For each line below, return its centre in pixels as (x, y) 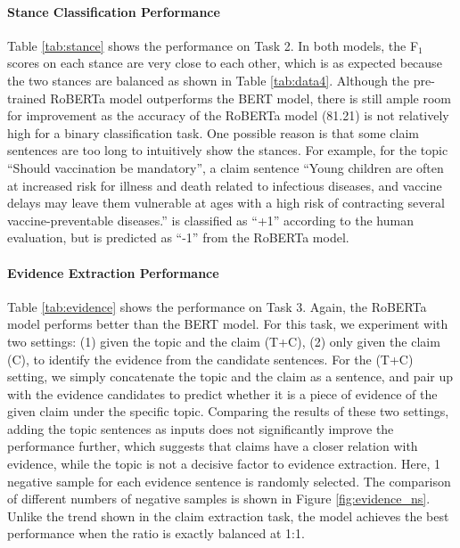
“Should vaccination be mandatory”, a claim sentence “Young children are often (226, 167)
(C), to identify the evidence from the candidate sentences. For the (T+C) (210, 359)
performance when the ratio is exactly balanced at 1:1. (156, 533)
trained (27, 98)
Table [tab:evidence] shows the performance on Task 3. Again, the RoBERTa (217, 306)
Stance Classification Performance (114, 11)
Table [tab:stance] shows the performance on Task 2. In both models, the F (213, 45)
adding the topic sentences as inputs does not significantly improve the (201, 428)
